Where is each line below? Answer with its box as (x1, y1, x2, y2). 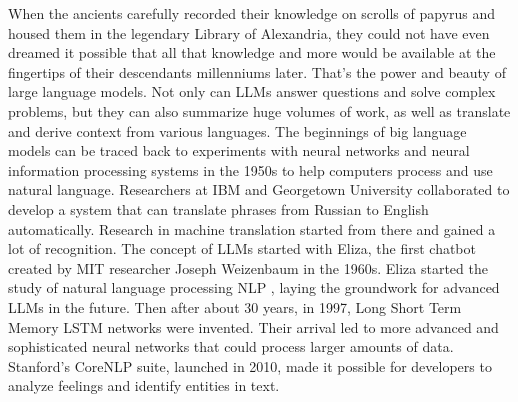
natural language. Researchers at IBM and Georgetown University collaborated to (8, 179, 510, 200)
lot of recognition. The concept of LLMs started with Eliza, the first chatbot (8, 238, 476, 259)
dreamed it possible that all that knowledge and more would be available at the (8, 42, 496, 63)
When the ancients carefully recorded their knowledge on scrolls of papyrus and (8, 3, 496, 23)
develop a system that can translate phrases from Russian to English (8, 198, 429, 219)
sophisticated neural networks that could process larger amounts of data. (8, 336, 454, 357)
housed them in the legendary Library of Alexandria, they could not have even (8, 22, 490, 43)
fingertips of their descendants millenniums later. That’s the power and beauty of (8, 61, 506, 82)
